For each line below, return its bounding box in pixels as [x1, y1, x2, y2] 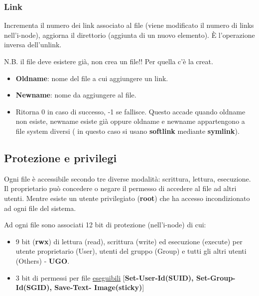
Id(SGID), [15, 282, 52, 293]
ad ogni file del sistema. [4, 202, 76, 213]
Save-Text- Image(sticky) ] [54, 282, 144, 293]
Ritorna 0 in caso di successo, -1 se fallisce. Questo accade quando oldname [15, 106, 246, 116]
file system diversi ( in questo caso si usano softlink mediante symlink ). [15, 125, 240, 136]
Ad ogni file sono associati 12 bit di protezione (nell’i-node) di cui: [4, 219, 206, 230]
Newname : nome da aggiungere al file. [15, 90, 136, 100]
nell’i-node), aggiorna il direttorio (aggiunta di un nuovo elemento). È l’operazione [4, 29, 255, 40]
